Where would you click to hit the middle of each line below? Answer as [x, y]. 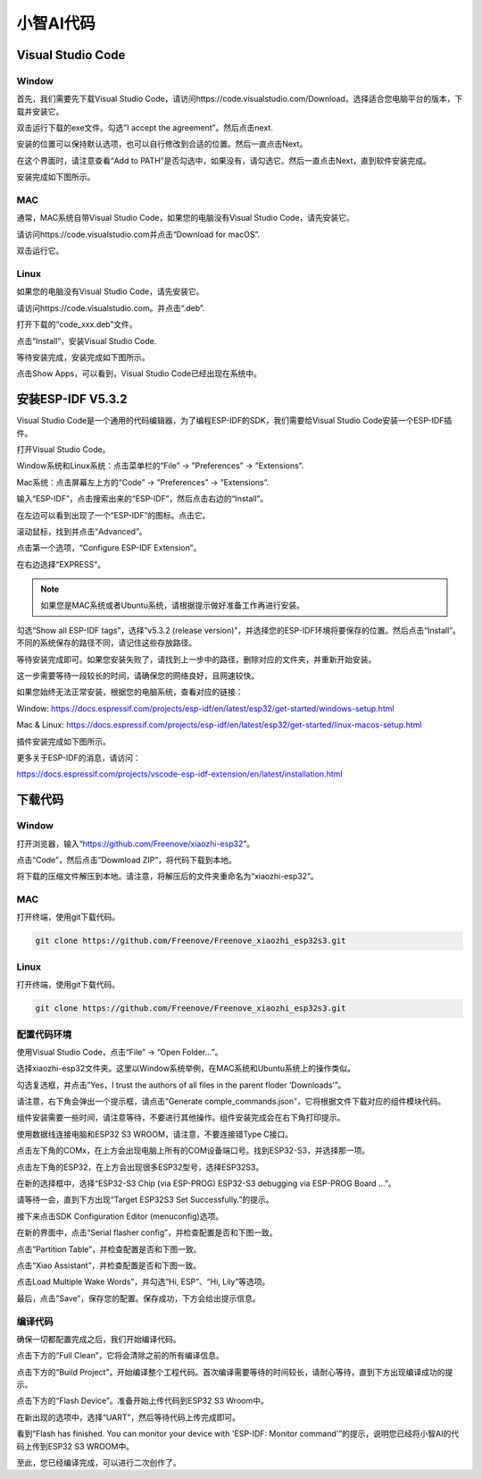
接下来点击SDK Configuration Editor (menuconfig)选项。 [120, 1216]
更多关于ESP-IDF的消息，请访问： [79, 758]
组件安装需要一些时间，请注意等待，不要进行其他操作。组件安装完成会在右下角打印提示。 [181, 1118]
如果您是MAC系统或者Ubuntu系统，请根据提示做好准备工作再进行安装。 [173, 605]
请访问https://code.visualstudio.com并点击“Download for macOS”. [138, 234]
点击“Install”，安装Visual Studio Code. [87, 340]
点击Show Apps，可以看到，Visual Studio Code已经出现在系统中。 [139, 374]
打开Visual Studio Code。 [63, 449]
